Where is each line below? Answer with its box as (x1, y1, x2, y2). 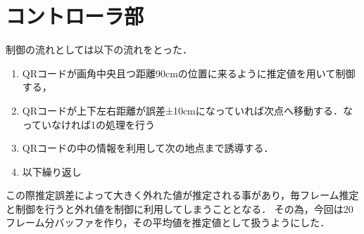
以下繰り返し (22, 164, 82, 178)
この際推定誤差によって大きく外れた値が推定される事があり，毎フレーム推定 (6, 188, 359, 202)
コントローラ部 (6, 1, 144, 30)
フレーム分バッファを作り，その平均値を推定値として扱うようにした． (6, 215, 330, 230)
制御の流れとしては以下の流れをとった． (6, 42, 192, 57)
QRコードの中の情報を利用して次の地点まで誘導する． (22, 141, 274, 155)
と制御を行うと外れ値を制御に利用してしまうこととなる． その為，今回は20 (6, 201, 353, 216)
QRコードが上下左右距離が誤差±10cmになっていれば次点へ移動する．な (22, 103, 353, 117)
